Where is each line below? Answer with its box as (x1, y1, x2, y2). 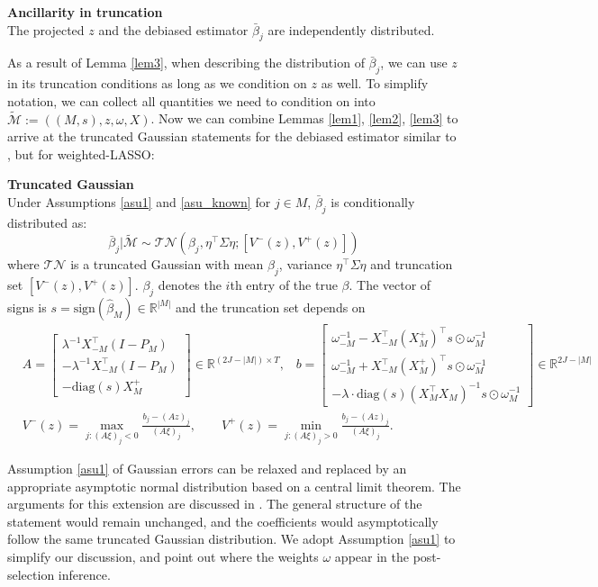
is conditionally (331, 192, 415, 211)
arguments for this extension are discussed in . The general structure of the (7, 494, 422, 513)
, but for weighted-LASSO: (7, 144, 155, 163)
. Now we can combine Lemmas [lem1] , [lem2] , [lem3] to (150, 109, 458, 128)
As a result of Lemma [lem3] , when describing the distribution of (7, 53, 365, 72)
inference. (58, 564, 111, 583)
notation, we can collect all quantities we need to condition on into (7, 91, 376, 110)
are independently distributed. (267, 20, 435, 39)
